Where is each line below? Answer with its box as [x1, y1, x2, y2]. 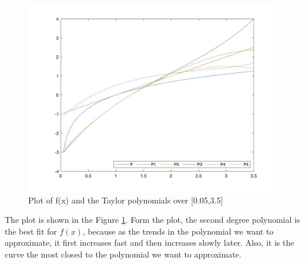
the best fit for [5, 225, 57, 237]
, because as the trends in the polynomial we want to [82, 225, 274, 237]
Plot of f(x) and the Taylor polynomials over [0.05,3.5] [28, 193, 223, 206]
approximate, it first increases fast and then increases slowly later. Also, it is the [5, 236, 294, 249]
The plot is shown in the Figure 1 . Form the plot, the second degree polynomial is [5, 213, 300, 226]
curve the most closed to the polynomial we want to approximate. [5, 248, 242, 260]
